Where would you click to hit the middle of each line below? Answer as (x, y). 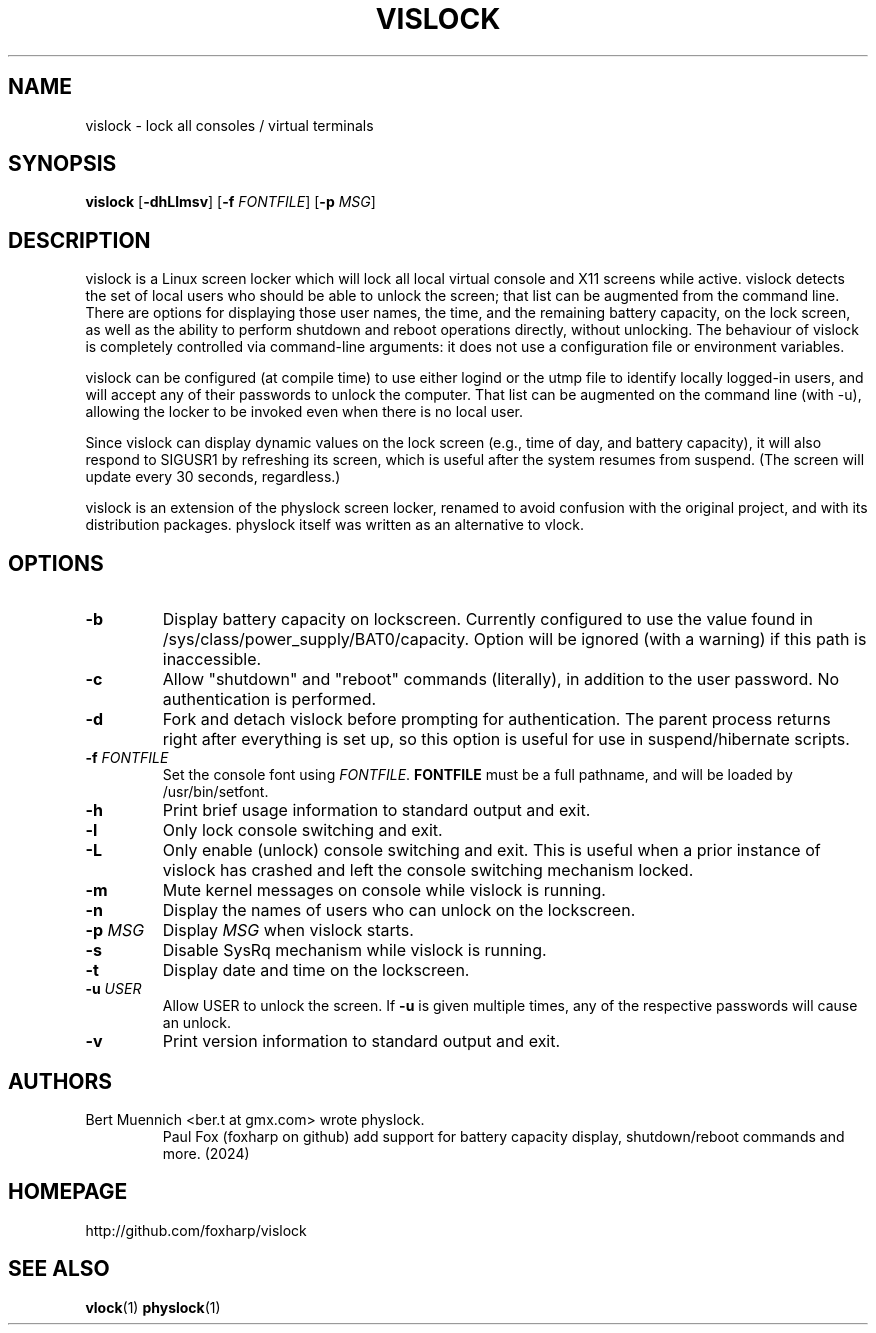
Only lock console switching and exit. (302, 830)
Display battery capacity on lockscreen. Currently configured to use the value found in (488, 619)
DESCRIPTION (79, 240)
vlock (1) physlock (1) (153, 1307)
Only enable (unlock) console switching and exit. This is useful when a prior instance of (491, 850)
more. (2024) (206, 1153)
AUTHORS (60, 1081)
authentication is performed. (269, 699)
